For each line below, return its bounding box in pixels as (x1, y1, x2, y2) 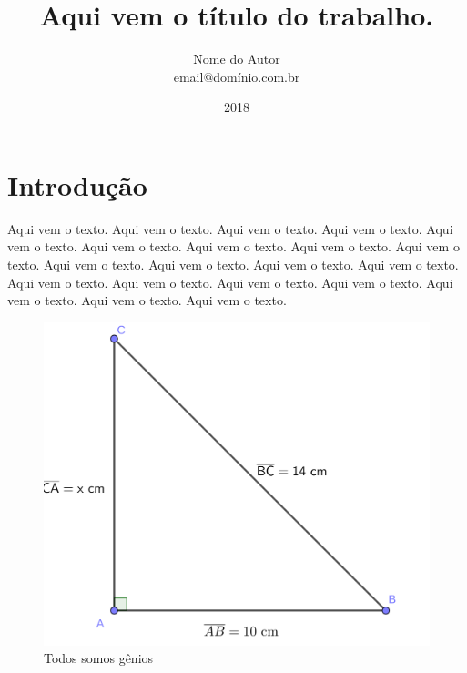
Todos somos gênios (44, 648, 154, 668)
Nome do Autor (193, 49, 280, 68)
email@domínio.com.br (173, 66, 300, 86)
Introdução (7, 166, 147, 203)
